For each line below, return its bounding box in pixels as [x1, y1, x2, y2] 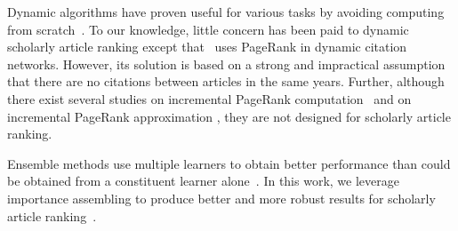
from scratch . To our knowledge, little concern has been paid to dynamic [7, 20, 409, 38]
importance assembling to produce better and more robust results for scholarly [7, 188, 436, 207]
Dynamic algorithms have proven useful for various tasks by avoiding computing [7, 3, 445, 20]
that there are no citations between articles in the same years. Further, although [7, 72, 445, 91]
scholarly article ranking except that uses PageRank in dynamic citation [7, 37, 407, 56]
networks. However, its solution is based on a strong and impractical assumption [7, 54, 446, 73]
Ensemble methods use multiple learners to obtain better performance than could [7, 154, 451, 172]
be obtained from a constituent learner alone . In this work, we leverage [7, 171, 399, 190]
